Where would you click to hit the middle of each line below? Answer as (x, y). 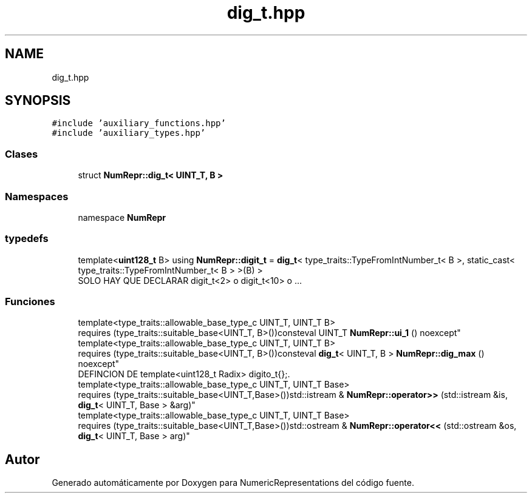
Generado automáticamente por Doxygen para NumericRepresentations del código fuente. (233, 483)
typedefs (27, 239)
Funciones (30, 302)
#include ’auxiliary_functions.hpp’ (139, 123)
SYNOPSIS (38, 101)
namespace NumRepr (122, 217)
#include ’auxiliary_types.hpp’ (129, 133)
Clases (22, 154)
